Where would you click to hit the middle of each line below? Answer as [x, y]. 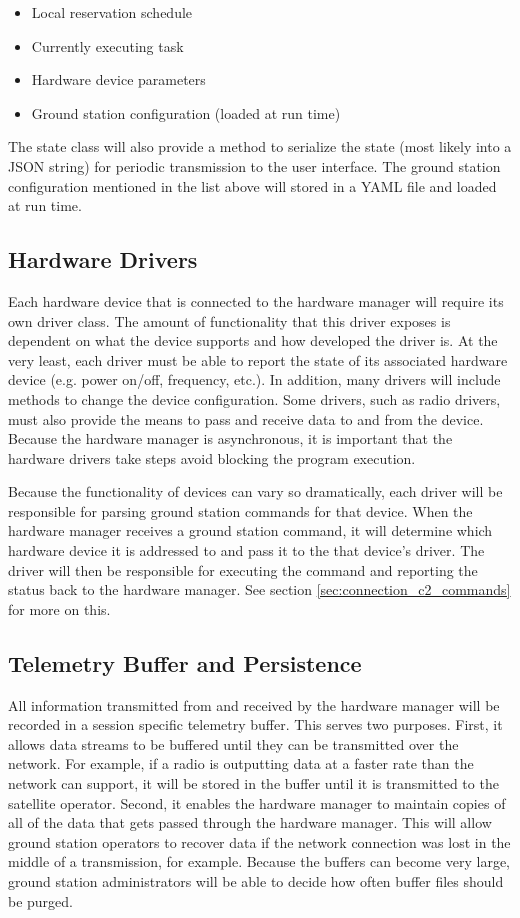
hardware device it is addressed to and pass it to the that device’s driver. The [246, 550]
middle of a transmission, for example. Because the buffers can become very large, [259, 861]
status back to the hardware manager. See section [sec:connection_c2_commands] [259, 589]
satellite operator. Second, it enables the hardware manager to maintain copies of [257, 802]
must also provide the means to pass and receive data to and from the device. [246, 418]
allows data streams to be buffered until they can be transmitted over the [233, 743]
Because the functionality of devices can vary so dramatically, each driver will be [255, 491]
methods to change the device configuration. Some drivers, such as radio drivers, [254, 398]
